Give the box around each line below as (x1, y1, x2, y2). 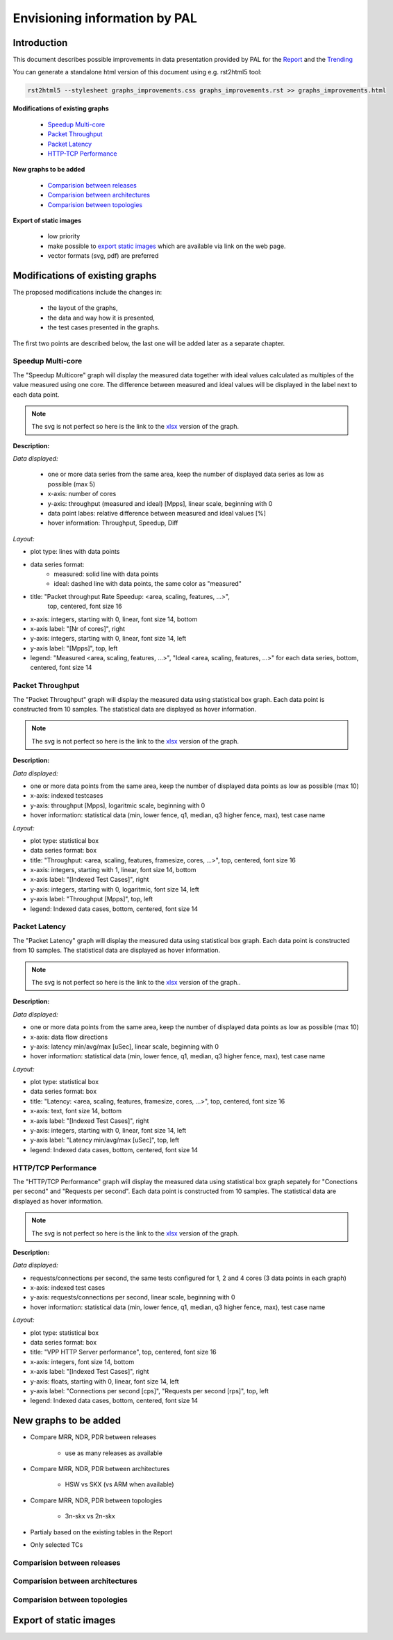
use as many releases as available (65, 1449, 162, 1457)
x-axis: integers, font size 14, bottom (30, 1357, 135, 1366)
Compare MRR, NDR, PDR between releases (30, 1433, 156, 1441)
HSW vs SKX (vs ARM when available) (65, 1480, 174, 1489)
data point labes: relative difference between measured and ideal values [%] (47, 509, 267, 518)
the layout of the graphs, (47, 304, 118, 312)
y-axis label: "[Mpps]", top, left (30, 643, 118, 653)
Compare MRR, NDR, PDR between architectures (30, 1465, 170, 1473)
